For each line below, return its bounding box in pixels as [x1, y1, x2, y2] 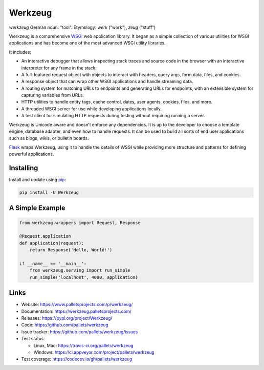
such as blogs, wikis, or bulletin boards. [9, 135, 89, 141]
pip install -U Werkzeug [19, 190, 79, 195]
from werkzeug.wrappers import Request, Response [19, 220, 141, 226]
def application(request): [19, 240, 84, 246]
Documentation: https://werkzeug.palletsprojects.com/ [21, 308, 132, 314]
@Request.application [19, 233, 71, 239]
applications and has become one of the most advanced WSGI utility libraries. [9, 40, 166, 46]
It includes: [9, 49, 31, 55]
